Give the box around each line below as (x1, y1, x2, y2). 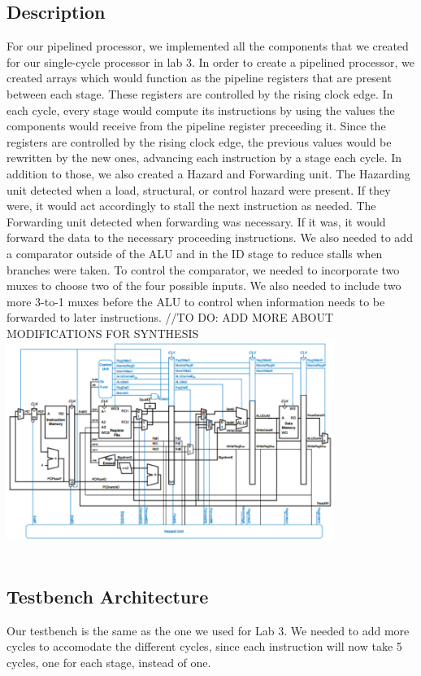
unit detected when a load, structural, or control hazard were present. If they (7, 181, 391, 198)
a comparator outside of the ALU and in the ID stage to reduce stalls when (7, 244, 383, 261)
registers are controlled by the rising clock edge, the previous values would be (7, 133, 392, 150)
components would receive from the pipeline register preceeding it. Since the (7, 117, 386, 134)
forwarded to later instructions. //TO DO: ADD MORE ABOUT (7, 309, 334, 326)
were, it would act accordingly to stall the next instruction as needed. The (7, 197, 376, 214)
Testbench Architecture (7, 583, 209, 608)
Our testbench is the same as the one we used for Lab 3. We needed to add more (7, 621, 410, 639)
